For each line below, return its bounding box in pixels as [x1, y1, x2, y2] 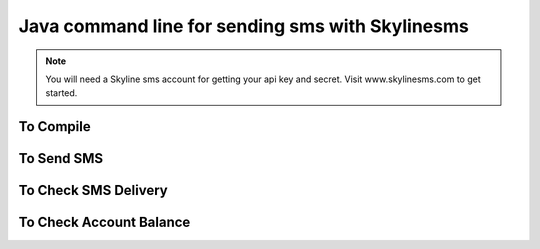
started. [45, 87, 78, 99]
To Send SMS [18, 150, 104, 167]
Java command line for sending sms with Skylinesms [18, 15, 469, 37]
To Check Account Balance [18, 214, 191, 231]
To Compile [18, 118, 91, 135]
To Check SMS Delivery [18, 182, 169, 199]
